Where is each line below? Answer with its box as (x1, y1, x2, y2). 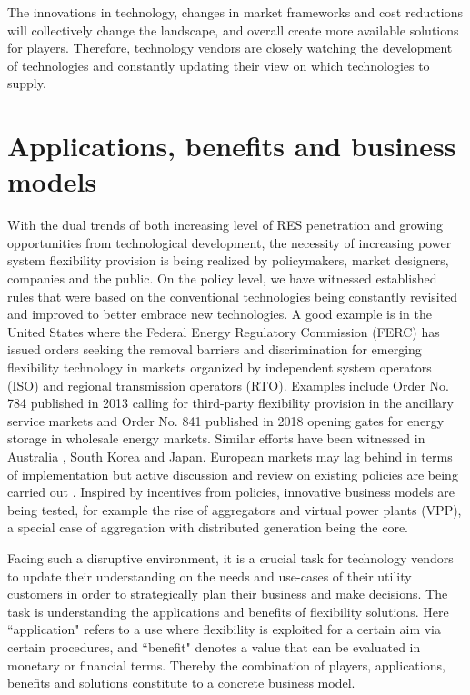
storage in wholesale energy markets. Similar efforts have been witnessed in (7, 429, 425, 448)
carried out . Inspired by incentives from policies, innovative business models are (7, 482, 455, 501)
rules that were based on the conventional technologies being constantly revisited (7, 286, 458, 305)
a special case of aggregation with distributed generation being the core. (7, 518, 408, 537)
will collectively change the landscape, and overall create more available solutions (7, 20, 459, 39)
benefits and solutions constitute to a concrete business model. (7, 673, 355, 692)
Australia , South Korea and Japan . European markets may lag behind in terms (7, 447, 453, 465)
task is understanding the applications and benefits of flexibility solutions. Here (7, 601, 449, 621)
